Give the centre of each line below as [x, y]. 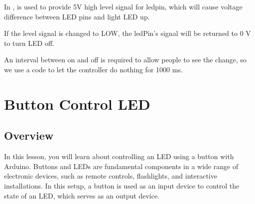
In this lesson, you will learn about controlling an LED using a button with [119, 156]
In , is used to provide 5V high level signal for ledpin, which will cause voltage [123, 6]
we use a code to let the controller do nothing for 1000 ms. [93, 69]
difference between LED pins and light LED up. [77, 16]
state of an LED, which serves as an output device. [82, 195]
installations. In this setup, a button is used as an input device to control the [122, 185]
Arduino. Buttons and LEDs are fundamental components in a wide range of [121, 166]
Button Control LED [77, 103]
